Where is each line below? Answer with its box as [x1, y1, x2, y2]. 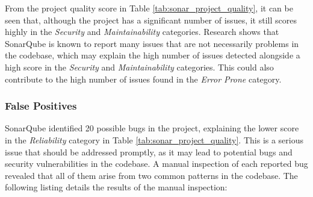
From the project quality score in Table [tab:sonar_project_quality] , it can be [5, 2, 293, 14]
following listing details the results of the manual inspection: [5, 181, 228, 193]
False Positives [5, 98, 77, 113]
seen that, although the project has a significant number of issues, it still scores [5, 13, 297, 26]
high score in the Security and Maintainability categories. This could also [5, 60, 274, 73]
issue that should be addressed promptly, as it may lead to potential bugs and [5, 145, 293, 158]
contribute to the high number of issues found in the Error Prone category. [5, 72, 282, 85]
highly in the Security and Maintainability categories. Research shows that [5, 25, 279, 38]
